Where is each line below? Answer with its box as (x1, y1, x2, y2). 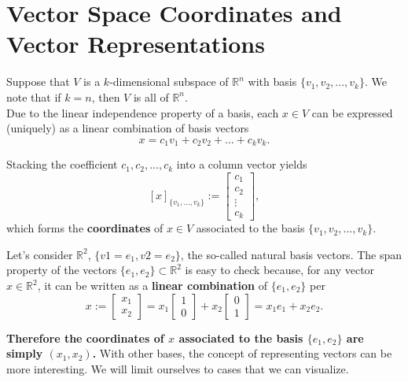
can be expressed (311, 104, 393, 121)
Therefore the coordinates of (6, 329, 164, 346)
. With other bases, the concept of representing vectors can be (92, 345, 392, 362)
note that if (6, 88, 61, 105)
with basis (248, 73, 297, 90)
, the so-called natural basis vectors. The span (180, 246, 402, 262)
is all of (133, 88, 169, 105)
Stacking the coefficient (6, 156, 118, 172)
